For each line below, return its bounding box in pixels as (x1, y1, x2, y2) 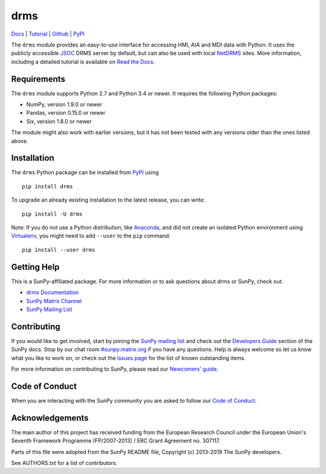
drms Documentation (26, 289, 79, 296)
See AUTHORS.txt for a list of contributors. (11, 459, 118, 466)
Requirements (11, 74, 66, 84)
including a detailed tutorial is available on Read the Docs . (11, 58, 155, 65)
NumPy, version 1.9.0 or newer (26, 101, 103, 108)
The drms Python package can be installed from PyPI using (11, 169, 159, 176)
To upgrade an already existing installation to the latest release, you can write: (11, 196, 205, 203)
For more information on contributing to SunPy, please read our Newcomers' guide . (11, 365, 219, 373)
